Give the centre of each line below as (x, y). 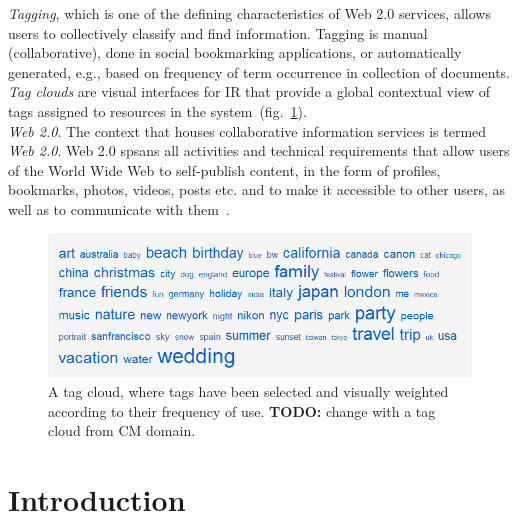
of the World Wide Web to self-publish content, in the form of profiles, (224, 169)
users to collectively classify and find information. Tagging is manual (218, 32)
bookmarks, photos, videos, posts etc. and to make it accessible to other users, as (257, 189)
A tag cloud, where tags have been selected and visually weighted (248, 391)
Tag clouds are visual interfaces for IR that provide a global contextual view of (249, 91)
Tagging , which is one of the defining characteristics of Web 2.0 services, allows (249, 13)
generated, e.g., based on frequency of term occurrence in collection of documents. (259, 71)
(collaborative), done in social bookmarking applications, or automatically (235, 52)
